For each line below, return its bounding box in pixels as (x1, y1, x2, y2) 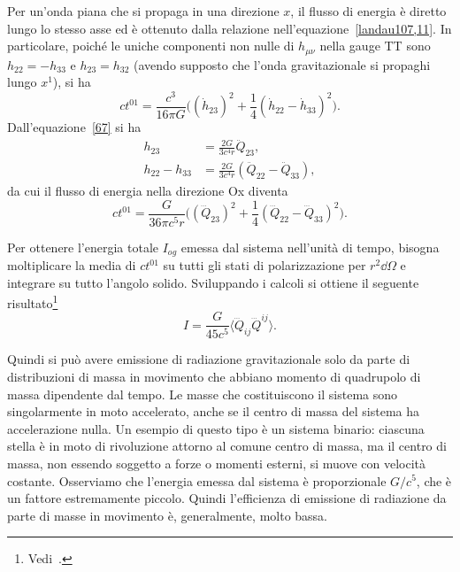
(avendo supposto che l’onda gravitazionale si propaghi (134, 55, 431, 73)
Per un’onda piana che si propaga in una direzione (7, 2, 280, 19)
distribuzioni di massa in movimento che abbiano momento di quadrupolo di (7, 367, 421, 385)
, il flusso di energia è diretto (290, 2, 447, 19)
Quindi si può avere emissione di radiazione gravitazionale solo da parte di (7, 350, 410, 368)
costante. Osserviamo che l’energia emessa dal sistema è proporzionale (7, 471, 387, 490)
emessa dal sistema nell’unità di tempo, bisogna (180, 237, 440, 256)
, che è (416, 471, 452, 490)
